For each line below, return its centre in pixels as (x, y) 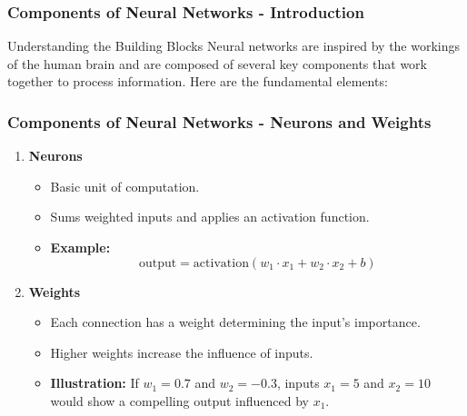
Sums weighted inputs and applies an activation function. (210, 217)
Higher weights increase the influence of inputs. (182, 352)
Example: (80, 247)
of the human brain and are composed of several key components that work (217, 63)
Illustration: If (94, 383)
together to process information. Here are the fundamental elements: (198, 81)
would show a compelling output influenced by (179, 400)
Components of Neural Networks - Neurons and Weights (219, 121)
